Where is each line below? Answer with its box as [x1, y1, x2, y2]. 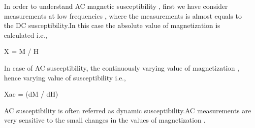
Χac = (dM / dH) [4, 89, 59, 99]
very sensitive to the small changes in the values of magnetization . [4, 115, 206, 125]
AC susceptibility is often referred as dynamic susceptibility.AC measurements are [4, 105, 252, 115]
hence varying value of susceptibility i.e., [4, 72, 126, 82]
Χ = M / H [4, 46, 39, 56]
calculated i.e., [4, 29, 47, 40]
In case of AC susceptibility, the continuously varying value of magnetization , [4, 62, 239, 73]
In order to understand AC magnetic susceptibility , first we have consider [4, 1, 228, 11]
